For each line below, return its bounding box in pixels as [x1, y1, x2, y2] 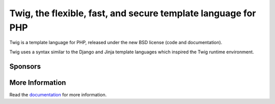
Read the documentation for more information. [9, 91, 107, 97]
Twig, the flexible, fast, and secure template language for [9, 8, 256, 19]
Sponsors [9, 62, 41, 71]
